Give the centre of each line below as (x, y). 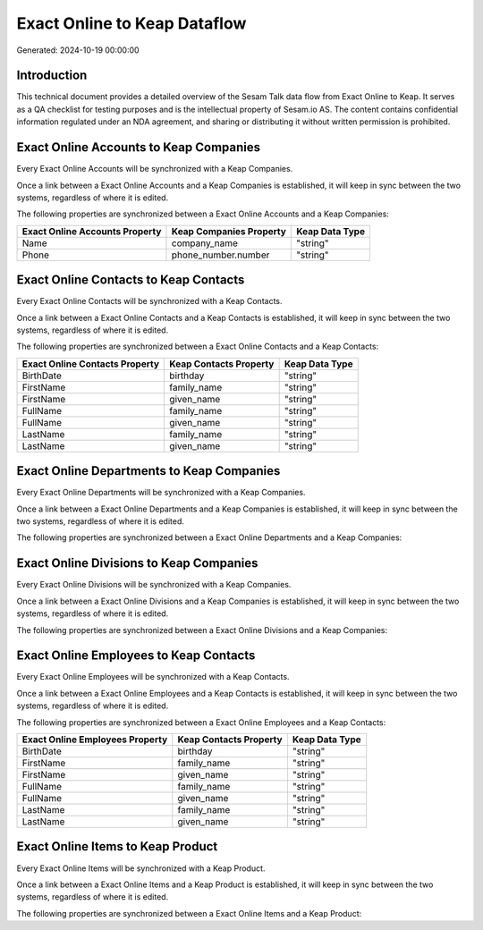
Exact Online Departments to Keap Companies (148, 471)
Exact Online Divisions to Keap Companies (137, 563)
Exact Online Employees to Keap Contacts (136, 656)
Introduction (52, 76)
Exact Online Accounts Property (92, 231)
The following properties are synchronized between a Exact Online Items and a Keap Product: (189, 913)
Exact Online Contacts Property (91, 364)
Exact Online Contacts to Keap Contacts (131, 280)
